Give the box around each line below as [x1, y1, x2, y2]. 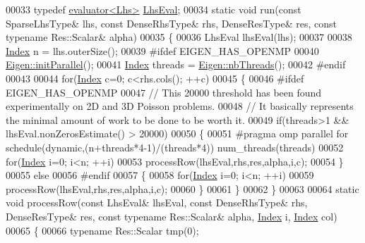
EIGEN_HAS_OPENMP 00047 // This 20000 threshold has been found [6, 85, 322, 99]
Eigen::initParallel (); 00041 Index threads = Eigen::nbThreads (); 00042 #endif [6, 57, 346, 72]
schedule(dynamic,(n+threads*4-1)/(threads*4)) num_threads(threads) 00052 [6, 139, 344, 154]
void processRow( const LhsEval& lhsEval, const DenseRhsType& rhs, [6, 195, 308, 210]
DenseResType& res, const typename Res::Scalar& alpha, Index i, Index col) [6, 208, 337, 223]
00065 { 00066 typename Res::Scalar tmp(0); [6, 223, 199, 237]
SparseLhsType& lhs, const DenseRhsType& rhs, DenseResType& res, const [6, 15, 337, 30]
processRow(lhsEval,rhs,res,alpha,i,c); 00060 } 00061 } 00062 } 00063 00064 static [6, 181, 359, 196]
